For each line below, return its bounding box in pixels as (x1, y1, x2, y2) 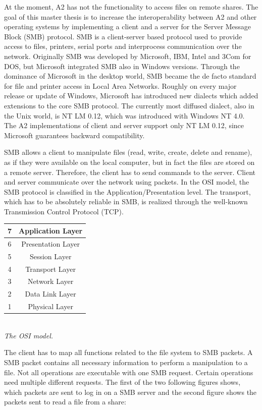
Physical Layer (28, 301, 73, 312)
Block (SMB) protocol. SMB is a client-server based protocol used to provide (4, 31, 242, 41)
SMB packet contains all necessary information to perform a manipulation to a (4, 357, 248, 367)
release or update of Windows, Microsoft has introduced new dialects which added (4, 90, 258, 101)
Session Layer (29, 251, 72, 261)
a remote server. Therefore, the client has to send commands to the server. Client (4, 166, 255, 177)
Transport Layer (25, 263, 76, 274)
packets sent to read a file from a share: (4, 396, 126, 407)
